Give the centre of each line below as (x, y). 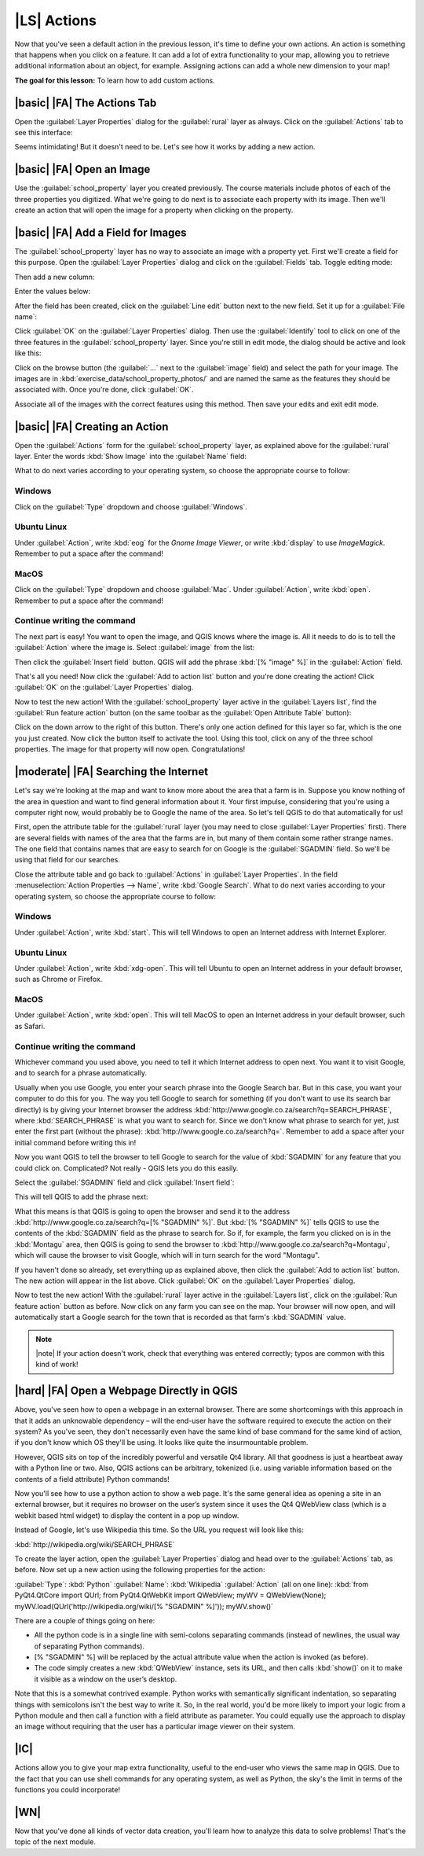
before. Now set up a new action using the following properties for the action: (140, 1570)
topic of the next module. (55, 1842)
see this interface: (44, 133)
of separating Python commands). (90, 1646)
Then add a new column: (55, 277)
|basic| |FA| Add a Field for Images (101, 232)
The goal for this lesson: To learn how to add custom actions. (115, 80)
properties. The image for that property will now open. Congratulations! (130, 749)
